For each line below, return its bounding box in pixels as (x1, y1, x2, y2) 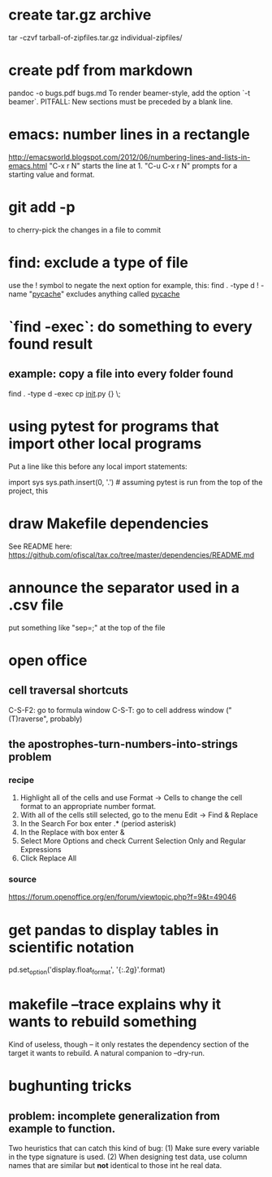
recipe (8, 774, 35, 785)
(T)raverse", (8, 714, 49, 724)
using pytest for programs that (8, 417, 219, 435)
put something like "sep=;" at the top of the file (8, 623, 166, 632)
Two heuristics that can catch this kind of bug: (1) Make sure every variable (8, 1144, 260, 1153)
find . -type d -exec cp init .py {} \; (8, 388, 121, 398)
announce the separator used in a (8, 578, 240, 597)
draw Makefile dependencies (8, 514, 209, 532)
